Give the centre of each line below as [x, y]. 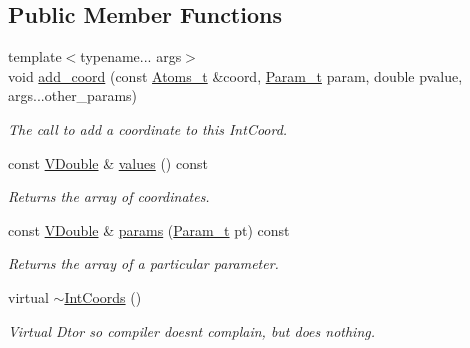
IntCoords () [103, 296]
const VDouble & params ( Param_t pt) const [149, 229]
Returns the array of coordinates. [109, 196]
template [35, 56]
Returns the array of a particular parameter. [143, 263]
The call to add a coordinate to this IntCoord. [148, 128]
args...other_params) [73, 95]
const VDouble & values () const [108, 162]
